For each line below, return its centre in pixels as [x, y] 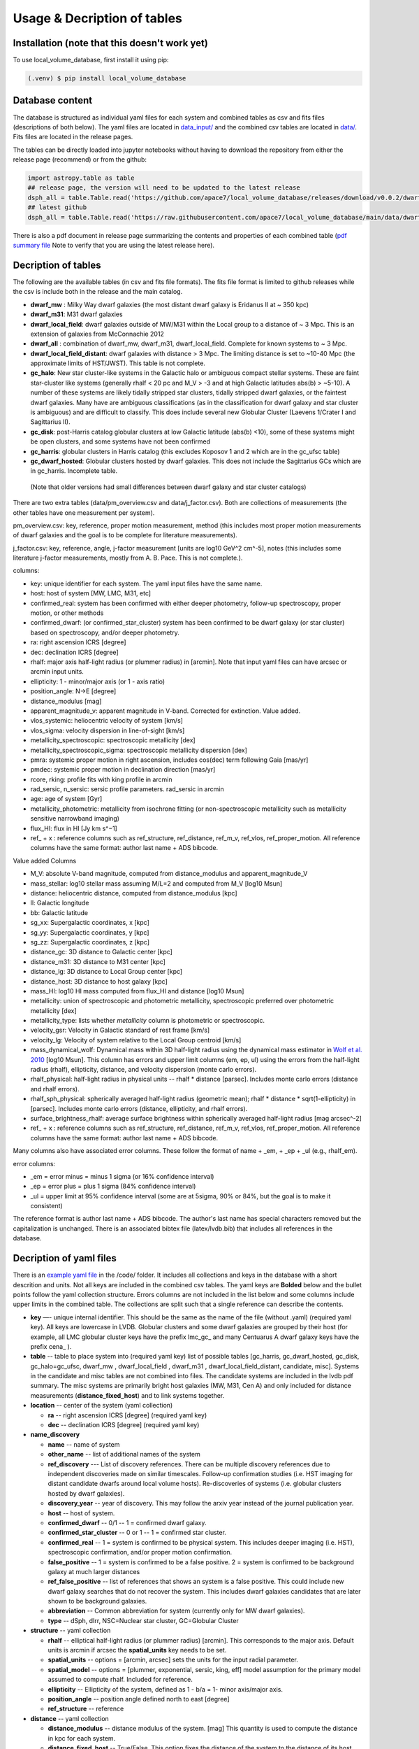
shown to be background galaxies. [97, 1601]
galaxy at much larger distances [94, 1571]
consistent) [46, 1206]
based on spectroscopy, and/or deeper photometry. [105, 632]
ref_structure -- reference [86, 1709]
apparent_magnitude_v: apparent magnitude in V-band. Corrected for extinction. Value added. [166, 711]
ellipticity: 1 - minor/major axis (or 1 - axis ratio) [98, 681]
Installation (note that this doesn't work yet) [111, 43]
